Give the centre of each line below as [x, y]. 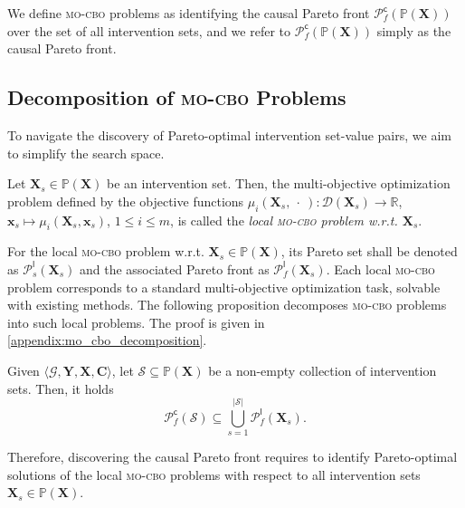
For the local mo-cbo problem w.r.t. [106, 251]
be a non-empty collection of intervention [323, 370]
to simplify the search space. [86, 153]
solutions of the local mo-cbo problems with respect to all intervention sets [214, 474]
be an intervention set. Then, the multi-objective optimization [278, 183]
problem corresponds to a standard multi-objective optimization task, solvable [224, 287]
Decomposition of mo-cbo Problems [177, 97]
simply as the [414, 30]
